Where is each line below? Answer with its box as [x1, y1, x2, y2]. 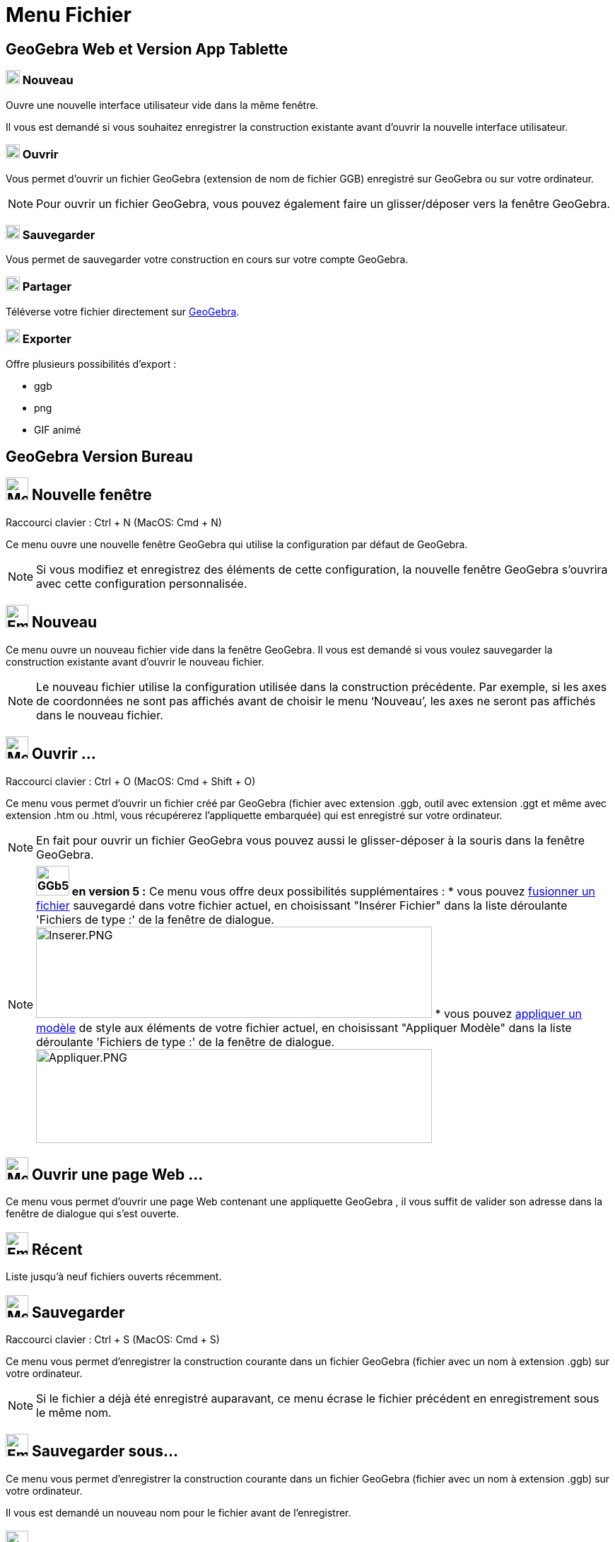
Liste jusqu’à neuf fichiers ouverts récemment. [6, 1270, 222, 1283]
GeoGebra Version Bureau [6, 447, 193, 465]
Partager [22, 279, 72, 294]
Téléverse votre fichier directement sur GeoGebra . [6, 305, 240, 318]
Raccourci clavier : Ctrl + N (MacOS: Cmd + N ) [6, 516, 222, 528]
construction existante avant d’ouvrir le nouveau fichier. [6, 655, 264, 668]
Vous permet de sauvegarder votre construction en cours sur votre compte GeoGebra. [6, 253, 409, 266]
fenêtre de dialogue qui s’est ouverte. [6, 1207, 180, 1220]
